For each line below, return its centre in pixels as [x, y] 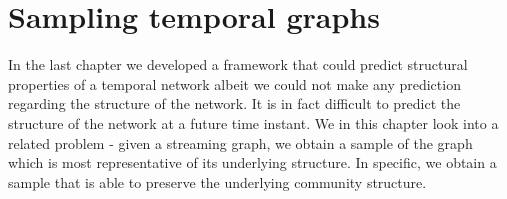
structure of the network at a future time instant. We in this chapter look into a [253, 122]
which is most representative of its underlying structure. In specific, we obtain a [252, 162]
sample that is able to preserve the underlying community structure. [217, 181]
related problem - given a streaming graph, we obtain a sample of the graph [240, 142]
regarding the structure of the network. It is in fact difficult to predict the [234, 103]
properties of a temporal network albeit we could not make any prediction [234, 83]
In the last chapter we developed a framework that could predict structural [238, 64]
